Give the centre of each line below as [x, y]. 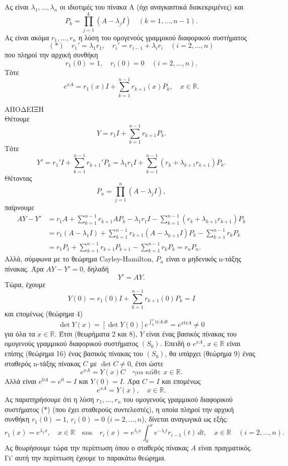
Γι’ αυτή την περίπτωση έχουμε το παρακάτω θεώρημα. [85, 457]
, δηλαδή [96, 268]
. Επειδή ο [175, 343]
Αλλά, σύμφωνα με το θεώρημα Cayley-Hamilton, [79, 259]
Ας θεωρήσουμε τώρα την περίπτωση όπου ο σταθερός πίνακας [97, 448]
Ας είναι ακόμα [27, 37]
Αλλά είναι [21, 381]
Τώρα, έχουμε [25, 284]
